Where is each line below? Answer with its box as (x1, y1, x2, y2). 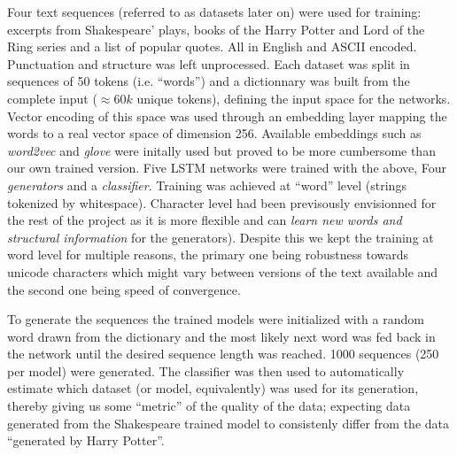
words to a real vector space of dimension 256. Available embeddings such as (7, 124, 422, 143)
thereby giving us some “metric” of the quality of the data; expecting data (7, 397, 411, 415)
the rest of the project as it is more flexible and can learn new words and (7, 211, 402, 229)
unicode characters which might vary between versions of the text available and (7, 262, 438, 281)
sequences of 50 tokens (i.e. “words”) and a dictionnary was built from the (7, 72, 410, 90)
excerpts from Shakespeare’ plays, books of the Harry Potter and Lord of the (7, 19, 425, 38)
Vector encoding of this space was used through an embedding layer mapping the (7, 106, 447, 125)
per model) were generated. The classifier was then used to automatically (7, 361, 405, 380)
